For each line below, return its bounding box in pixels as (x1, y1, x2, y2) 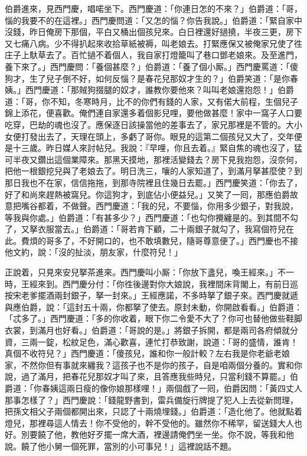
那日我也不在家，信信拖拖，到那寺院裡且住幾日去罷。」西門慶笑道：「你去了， (5, 176, 302, 188)
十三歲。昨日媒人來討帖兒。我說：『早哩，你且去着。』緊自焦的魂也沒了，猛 (12, 142, 302, 154)
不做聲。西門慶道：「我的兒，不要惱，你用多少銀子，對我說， (62, 200, 298, 212)
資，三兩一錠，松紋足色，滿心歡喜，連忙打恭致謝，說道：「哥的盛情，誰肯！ (5, 335, 298, 348)
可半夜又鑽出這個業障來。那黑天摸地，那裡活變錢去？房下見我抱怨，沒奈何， (5, 153, 302, 165)
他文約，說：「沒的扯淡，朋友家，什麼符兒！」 (5, 246, 182, 258)
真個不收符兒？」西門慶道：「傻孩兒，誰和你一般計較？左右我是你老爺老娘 (5, 347, 290, 359)
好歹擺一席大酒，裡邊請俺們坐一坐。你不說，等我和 (87, 428, 286, 441)
